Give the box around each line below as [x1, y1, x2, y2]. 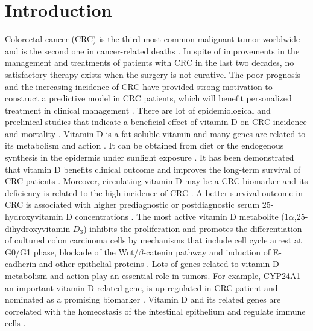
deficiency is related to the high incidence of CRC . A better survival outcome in [5, 186, 303, 199]
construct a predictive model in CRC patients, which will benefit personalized [5, 92, 292, 104]
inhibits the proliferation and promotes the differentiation [89, 222, 302, 234]
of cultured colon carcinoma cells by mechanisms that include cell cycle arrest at [5, 234, 302, 246]
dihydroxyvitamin [5, 222, 71, 234]
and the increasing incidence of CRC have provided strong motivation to [5, 80, 273, 92]
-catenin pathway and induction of [143, 245, 270, 258]
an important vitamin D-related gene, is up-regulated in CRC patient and [5, 281, 278, 294]
